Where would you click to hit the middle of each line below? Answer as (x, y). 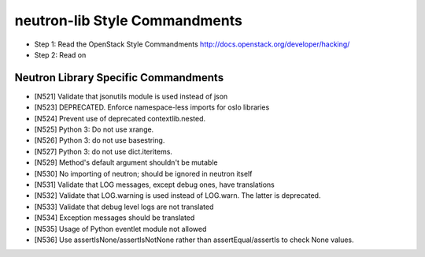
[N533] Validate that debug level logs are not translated (124, 207)
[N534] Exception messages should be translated (115, 218)
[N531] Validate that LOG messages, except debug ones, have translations (154, 184)
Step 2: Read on (60, 54)
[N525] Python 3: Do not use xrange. (94, 129)
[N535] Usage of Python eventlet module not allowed (120, 229)
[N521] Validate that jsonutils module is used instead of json (131, 96)
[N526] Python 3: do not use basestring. (100, 140)
